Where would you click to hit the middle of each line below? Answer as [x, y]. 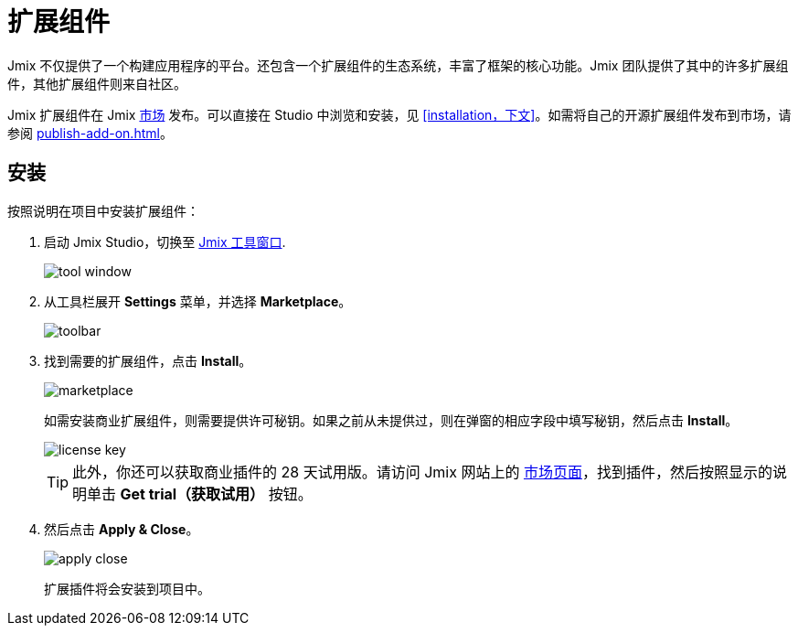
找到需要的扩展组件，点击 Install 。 [148, 360]
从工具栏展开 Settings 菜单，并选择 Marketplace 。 [198, 301]
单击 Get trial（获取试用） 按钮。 [200, 494]
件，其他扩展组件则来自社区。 [97, 83]
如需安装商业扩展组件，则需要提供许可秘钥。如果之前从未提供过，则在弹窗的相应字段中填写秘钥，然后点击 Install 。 [391, 420]
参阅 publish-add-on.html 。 [90, 133]
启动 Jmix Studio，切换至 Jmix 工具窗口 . [165, 241]
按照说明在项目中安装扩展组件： [103, 210]
